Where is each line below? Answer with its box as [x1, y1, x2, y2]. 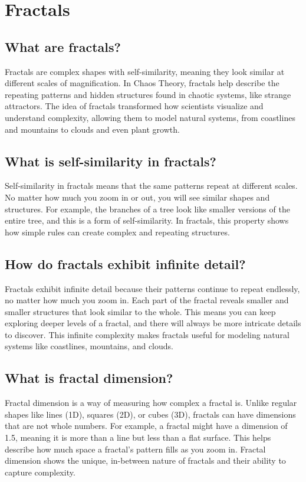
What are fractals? [5, 37, 121, 55]
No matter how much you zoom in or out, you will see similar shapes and [5, 191, 270, 203]
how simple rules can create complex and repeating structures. [5, 225, 230, 238]
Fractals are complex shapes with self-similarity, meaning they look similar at [5, 65, 285, 77]
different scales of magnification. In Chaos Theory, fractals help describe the [5, 77, 279, 89]
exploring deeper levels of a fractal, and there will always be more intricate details [5, 317, 301, 329]
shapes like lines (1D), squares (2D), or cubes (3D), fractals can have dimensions [5, 408, 296, 420]
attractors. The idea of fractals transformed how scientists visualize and [5, 100, 264, 112]
